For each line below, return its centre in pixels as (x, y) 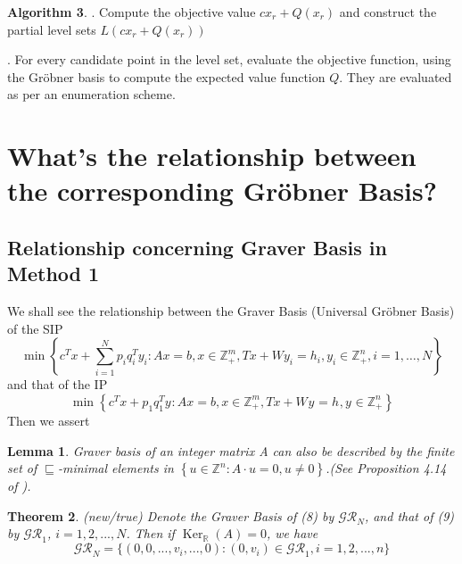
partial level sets (52, 29)
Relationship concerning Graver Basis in (197, 247)
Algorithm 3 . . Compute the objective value (132, 12)
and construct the (388, 12)
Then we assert (49, 420)
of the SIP (35, 328)
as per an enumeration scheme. (91, 94)
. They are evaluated (396, 76)
